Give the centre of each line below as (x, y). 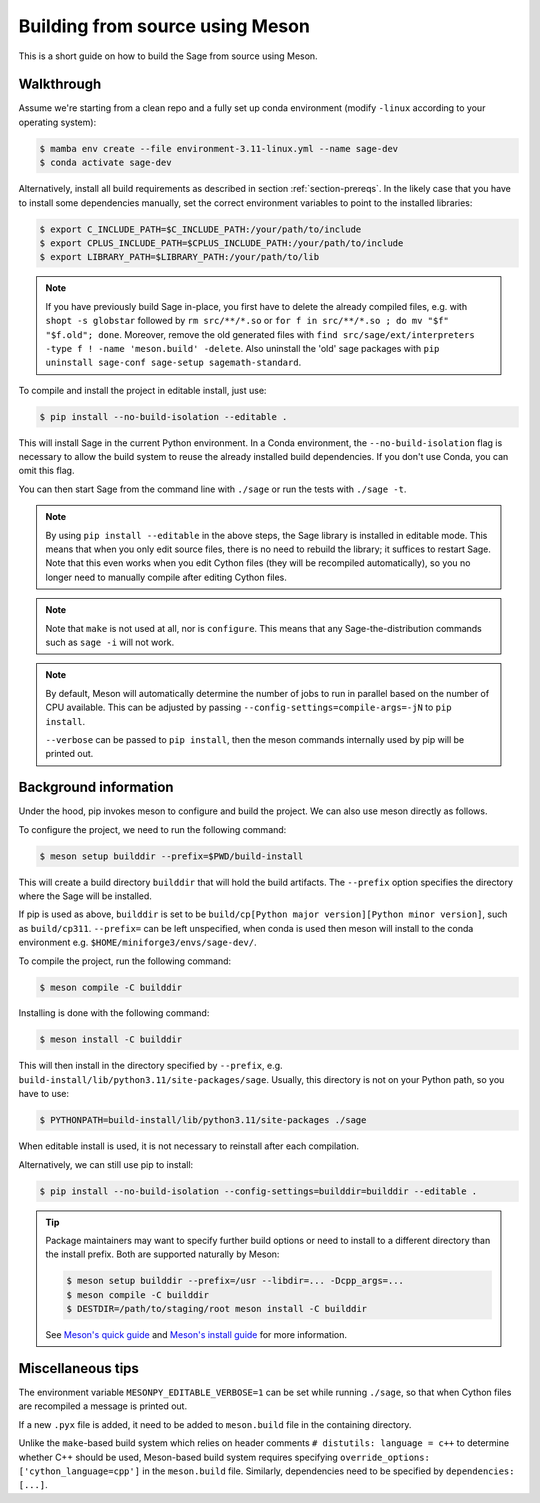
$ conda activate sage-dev (105, 163)
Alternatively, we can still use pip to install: (106, 1164)
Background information (96, 787)
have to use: (44, 1094)
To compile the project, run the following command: (125, 961)
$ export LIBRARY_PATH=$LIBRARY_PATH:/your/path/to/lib (179, 257)
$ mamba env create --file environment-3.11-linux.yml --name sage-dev (219, 148)
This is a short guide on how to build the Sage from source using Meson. (168, 56)
